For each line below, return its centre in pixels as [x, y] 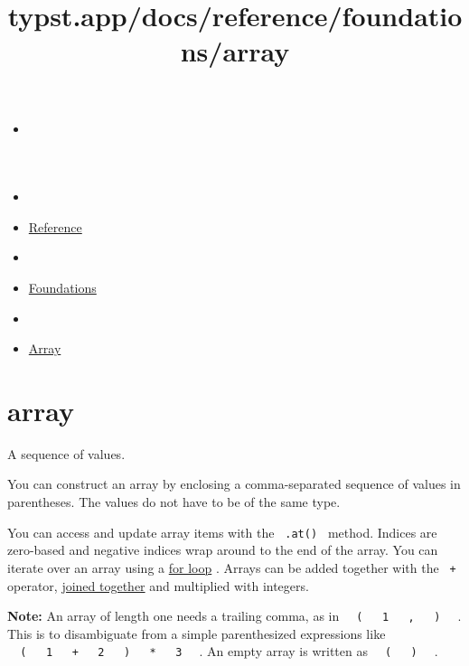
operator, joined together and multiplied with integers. [158, 585]
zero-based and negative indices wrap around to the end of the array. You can [223, 550]
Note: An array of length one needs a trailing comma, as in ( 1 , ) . [234, 616]
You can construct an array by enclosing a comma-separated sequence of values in [234, 484]
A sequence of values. [66, 453]
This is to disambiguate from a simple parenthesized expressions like [197, 633]
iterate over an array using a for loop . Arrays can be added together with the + [232, 567]
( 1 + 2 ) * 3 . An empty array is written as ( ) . [229, 651]
